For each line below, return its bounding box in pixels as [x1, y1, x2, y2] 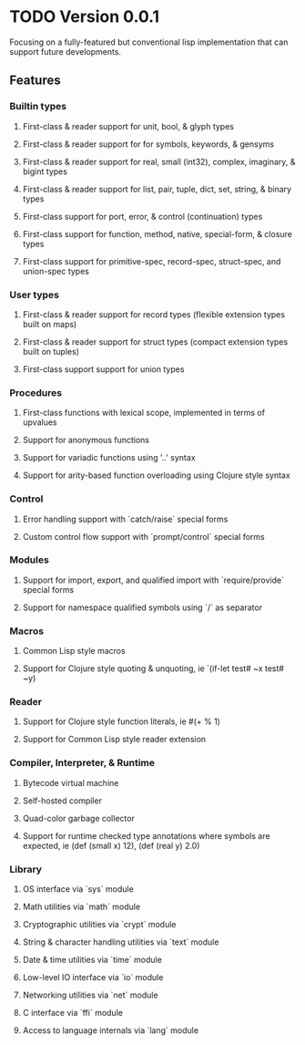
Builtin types [9, 100, 67, 113]
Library [9, 863, 43, 875]
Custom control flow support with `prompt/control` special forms [22, 531, 266, 542]
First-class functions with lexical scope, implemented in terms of [22, 408, 266, 419]
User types [9, 288, 59, 301]
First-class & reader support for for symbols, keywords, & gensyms [22, 139, 275, 150]
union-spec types [22, 265, 89, 276]
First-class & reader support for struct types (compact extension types [22, 336, 289, 347]
